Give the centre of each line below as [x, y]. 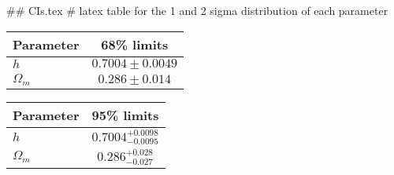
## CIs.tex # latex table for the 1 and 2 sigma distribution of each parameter [197, 10]
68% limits [135, 44]
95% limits [125, 115]
